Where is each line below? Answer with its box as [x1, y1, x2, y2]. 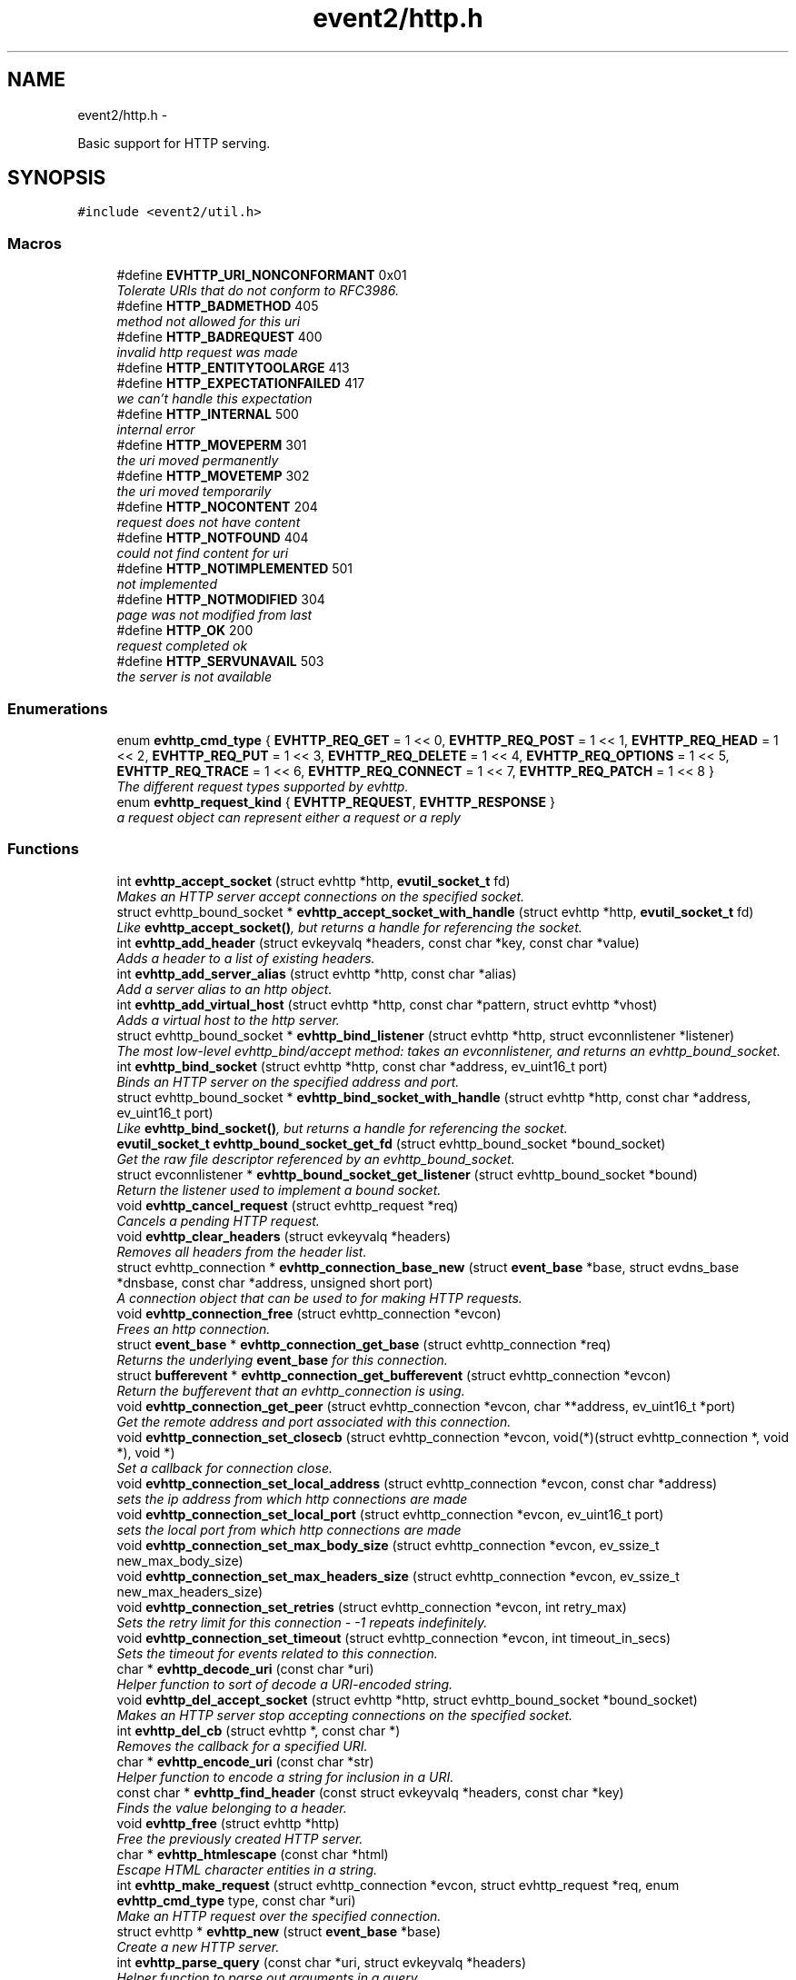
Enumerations [7, 699, 108, 718]
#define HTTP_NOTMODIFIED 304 [116, 592, 325, 608]
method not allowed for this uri [116, 313, 301, 330]
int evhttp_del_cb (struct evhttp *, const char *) [116, 1722, 401, 1738]
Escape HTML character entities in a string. [116, 1861, 378, 1877]
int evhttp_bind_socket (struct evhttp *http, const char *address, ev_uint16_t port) [116, 1058, 608, 1074]
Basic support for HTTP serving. [77, 134, 271, 151]
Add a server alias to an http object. [116, 980, 333, 997]
